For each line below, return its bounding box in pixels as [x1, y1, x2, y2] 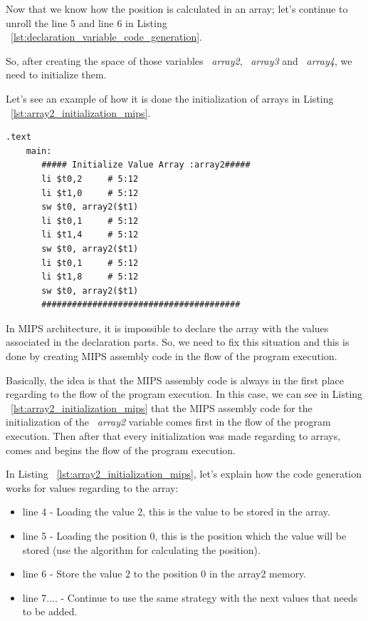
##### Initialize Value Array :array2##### [41, 160, 251, 170]
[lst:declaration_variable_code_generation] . [11, 29, 202, 44]
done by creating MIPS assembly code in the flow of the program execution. [6, 349, 337, 364]
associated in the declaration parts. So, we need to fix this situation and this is [6, 334, 349, 349]
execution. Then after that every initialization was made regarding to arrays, [6, 428, 341, 443]
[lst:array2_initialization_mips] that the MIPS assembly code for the [11, 400, 312, 415]
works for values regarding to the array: [6, 480, 179, 495]
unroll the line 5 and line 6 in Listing [6, 15, 167, 30]
